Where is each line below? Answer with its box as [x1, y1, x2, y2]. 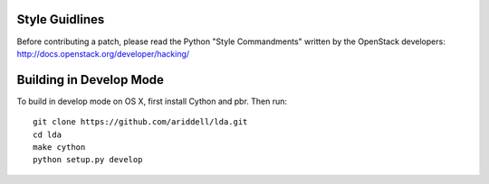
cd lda [33, 129, 62, 140]
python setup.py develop [33, 154, 143, 165]
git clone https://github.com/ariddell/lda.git [33, 117, 248, 127]
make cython [33, 142, 86, 152]
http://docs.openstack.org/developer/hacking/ [16, 48, 190, 59]
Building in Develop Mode [16, 72, 165, 87]
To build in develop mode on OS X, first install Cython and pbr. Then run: [16, 96, 288, 106]
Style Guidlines [16, 12, 105, 27]
